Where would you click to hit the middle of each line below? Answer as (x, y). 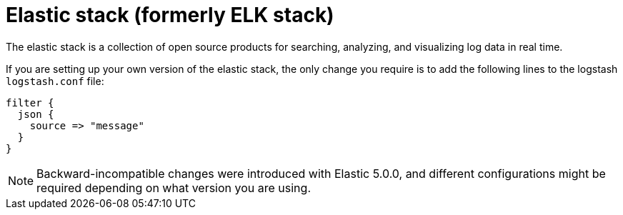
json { (36, 114)
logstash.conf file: (55, 81)
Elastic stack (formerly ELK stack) (170, 15)
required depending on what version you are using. (174, 187)
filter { (30, 102)
